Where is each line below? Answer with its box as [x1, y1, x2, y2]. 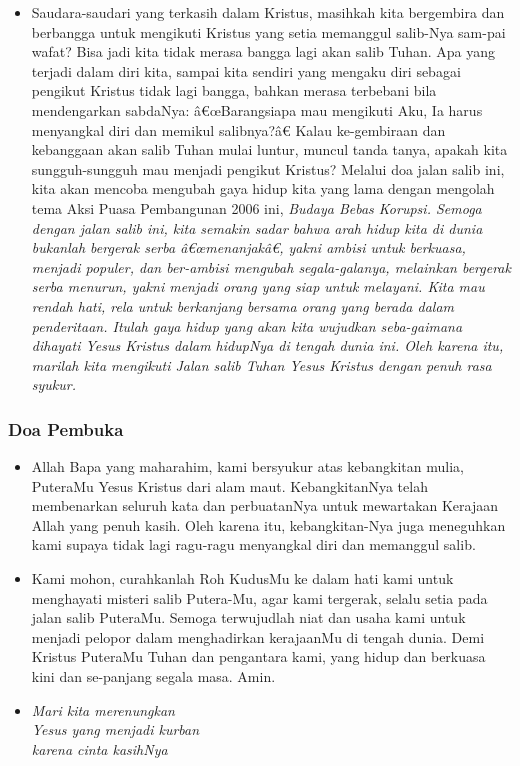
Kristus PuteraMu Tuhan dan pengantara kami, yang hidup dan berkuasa [31, 646, 486, 667]
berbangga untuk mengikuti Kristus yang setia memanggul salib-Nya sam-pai [31, 21, 506, 42]
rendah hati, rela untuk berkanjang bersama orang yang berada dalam [31, 295, 455, 316]
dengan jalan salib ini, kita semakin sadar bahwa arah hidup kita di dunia [31, 217, 483, 238]
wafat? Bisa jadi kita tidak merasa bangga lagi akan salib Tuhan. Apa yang [31, 41, 496, 62]
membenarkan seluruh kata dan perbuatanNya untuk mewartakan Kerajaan [31, 495, 499, 516]
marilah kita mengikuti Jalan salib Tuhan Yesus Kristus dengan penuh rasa [31, 354, 492, 375]
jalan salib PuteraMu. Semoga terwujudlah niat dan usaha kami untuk [31, 607, 466, 628]
